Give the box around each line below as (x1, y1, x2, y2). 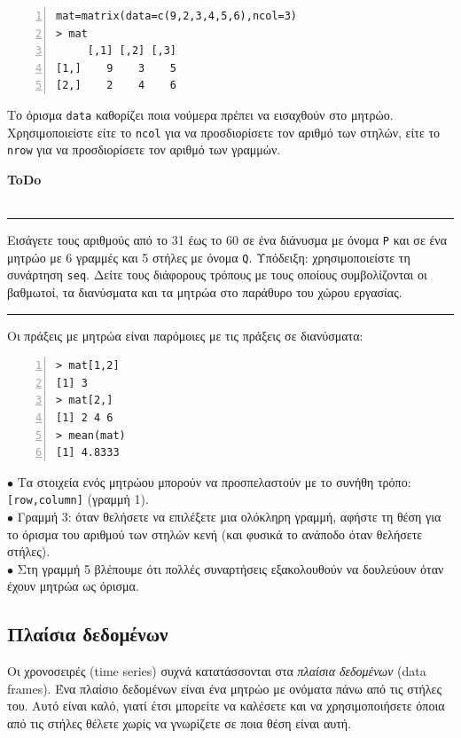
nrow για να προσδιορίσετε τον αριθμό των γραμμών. (7, 140, 281, 159)
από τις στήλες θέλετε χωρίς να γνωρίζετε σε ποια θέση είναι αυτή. (7, 714, 352, 733)
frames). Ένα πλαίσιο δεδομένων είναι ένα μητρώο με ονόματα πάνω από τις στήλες (7, 679, 442, 697)
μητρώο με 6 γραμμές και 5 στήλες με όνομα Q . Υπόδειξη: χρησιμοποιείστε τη (7, 247, 410, 266)
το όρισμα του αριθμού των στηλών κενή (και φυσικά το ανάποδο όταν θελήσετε (7, 524, 423, 543)
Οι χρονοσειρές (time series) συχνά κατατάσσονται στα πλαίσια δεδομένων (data (7, 662, 426, 680)
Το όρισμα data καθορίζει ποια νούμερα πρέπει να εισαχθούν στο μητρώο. (7, 105, 394, 123)
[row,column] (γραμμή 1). (7, 490, 149, 508)
